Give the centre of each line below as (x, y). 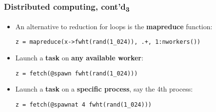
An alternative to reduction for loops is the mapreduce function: (114, 26)
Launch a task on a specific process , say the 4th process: (104, 89)
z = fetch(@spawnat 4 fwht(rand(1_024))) (83, 104)
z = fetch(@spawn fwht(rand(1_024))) (77, 73)
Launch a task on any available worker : (79, 57)
